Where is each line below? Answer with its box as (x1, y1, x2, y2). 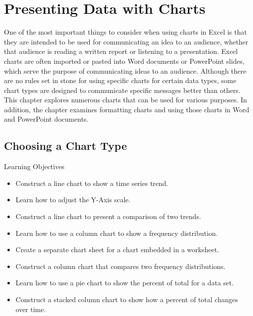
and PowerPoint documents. (4, 114, 89, 124)
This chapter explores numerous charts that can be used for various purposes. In (4, 94, 247, 105)
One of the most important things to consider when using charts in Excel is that (4, 27, 247, 37)
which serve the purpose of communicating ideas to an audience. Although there (4, 65, 247, 76)
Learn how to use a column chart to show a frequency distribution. (15, 227, 218, 238)
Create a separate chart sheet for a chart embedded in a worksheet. (15, 244, 219, 255)
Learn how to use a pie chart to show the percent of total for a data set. (15, 277, 234, 288)
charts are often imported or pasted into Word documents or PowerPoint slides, (4, 55, 245, 66)
